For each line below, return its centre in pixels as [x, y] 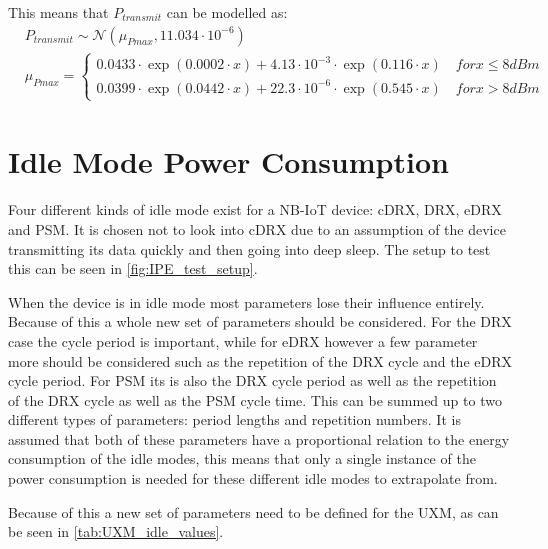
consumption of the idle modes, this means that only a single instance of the [242, 458]
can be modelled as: [227, 12]
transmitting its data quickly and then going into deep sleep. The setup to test [249, 248]
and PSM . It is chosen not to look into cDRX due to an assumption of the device [257, 228]
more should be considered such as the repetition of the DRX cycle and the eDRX [260, 360]
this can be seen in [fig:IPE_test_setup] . [133, 268]
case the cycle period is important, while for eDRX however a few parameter [243, 340]
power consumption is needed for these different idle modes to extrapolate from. [253, 478]
